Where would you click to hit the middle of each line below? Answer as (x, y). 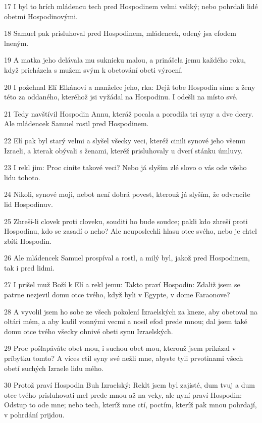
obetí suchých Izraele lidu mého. (54, 368)
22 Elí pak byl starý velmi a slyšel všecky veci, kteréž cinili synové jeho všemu (125, 140)
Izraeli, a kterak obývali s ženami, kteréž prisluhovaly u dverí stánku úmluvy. (123, 150)
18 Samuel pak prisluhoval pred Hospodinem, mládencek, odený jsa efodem (120, 33)
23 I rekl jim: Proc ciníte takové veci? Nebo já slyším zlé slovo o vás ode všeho (125, 167)
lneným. (16, 43)
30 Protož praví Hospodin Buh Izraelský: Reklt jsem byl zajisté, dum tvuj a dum (129, 385)
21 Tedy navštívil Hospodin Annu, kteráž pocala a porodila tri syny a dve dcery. (129, 113)
